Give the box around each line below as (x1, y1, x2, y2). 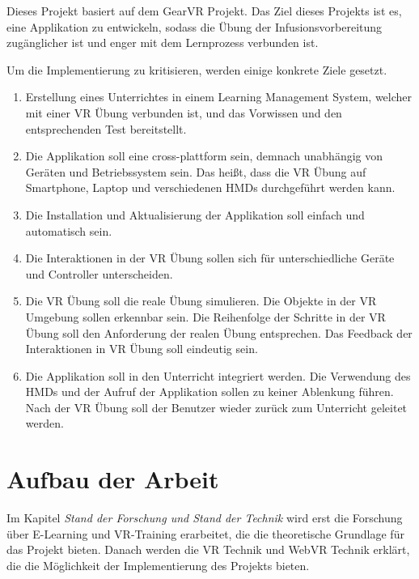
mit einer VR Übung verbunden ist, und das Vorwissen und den (25, 104, 342, 121)
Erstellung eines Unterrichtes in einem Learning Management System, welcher (25, 88, 413, 105)
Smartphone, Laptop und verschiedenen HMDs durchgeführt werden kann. (25, 179, 396, 196)
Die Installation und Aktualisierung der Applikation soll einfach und (25, 206, 365, 223)
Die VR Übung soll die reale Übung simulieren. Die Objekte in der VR (25, 292, 377, 309)
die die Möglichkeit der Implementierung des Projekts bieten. (6, 556, 310, 573)
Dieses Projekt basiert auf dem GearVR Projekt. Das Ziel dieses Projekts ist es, (6, 2, 402, 19)
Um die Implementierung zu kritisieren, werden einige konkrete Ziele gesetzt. (6, 61, 387, 78)
